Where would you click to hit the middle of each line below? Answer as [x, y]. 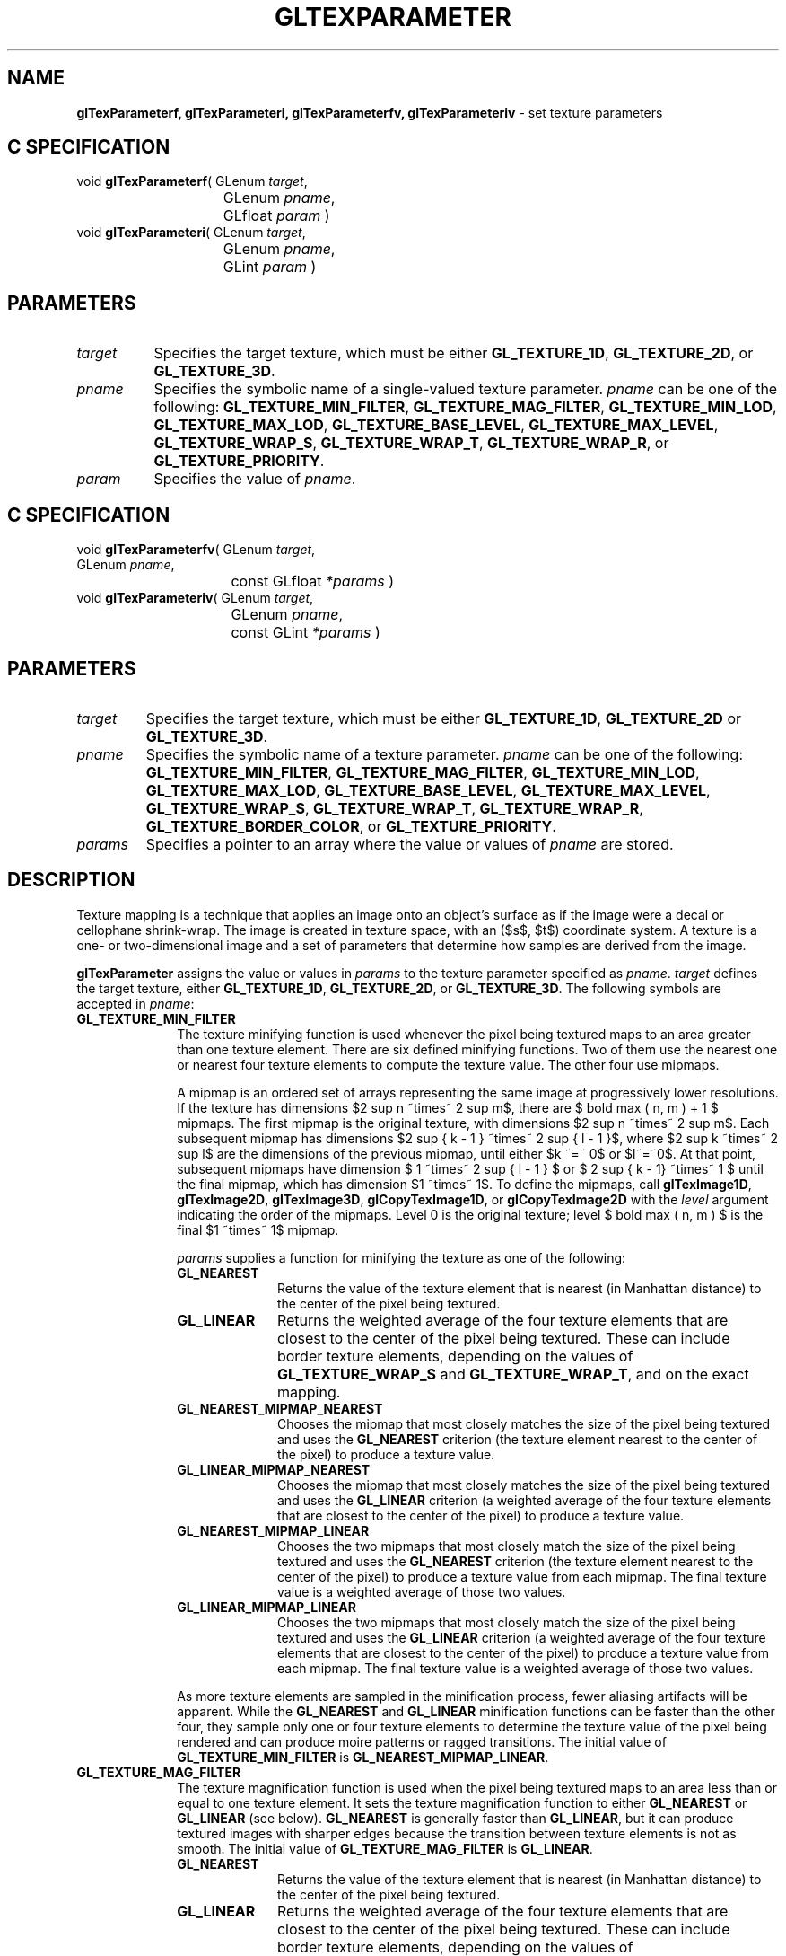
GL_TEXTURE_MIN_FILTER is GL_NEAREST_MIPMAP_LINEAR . [363, 1757]
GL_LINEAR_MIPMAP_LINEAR [266, 1607]
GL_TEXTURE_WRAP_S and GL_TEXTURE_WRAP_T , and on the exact [513, 1374]
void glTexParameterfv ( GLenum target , [196, 550]
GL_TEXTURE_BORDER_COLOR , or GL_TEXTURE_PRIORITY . [351, 826]
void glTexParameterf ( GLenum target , [192, 181]
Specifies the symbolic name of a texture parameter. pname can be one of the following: [445, 754]
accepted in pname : [135, 1003]
